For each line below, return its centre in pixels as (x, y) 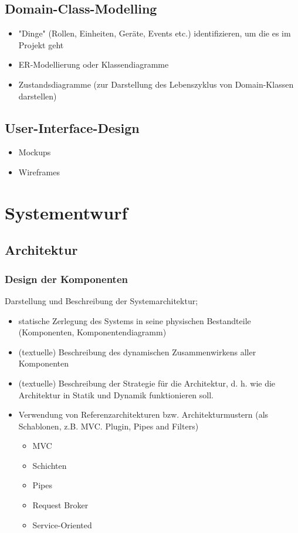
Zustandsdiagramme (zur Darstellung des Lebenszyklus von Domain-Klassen (156, 84)
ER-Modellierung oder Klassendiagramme (94, 64)
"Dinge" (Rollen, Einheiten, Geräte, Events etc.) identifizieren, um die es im (155, 33)
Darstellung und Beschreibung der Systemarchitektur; (101, 300)
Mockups (35, 152)
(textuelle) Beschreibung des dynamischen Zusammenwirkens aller (137, 352)
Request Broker (60, 505)
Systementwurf (66, 212)
